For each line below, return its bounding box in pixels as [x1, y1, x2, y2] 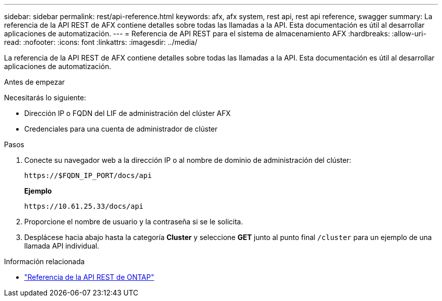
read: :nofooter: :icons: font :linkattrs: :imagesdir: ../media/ [4, 38, 197, 46]
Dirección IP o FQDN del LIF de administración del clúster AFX [24, 109, 231, 117]
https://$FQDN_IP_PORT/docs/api [24, 171, 152, 179]
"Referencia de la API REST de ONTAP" [24, 273, 154, 281]
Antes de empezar [4, 78, 65, 86]
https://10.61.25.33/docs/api [24, 202, 144, 210]
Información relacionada [4, 257, 85, 266]
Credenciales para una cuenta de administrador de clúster [24, 125, 218, 133]
